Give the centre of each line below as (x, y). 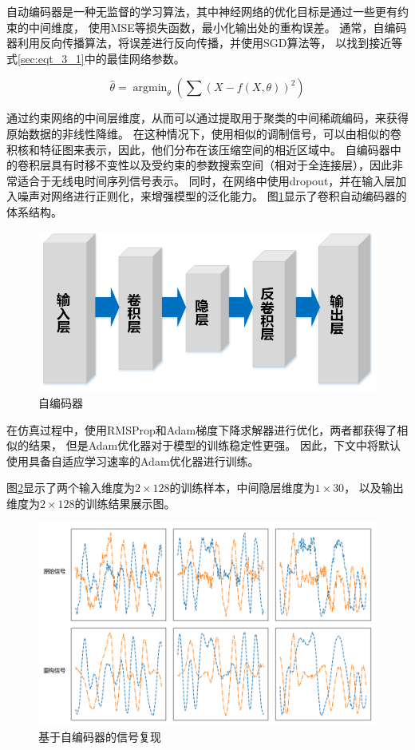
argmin (150, 88)
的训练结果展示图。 (125, 503)
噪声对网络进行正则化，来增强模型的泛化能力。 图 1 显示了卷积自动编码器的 (212, 196)
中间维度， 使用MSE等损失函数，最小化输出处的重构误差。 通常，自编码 (217, 27)
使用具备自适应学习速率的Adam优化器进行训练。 (133, 460)
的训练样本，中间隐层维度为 (242, 488)
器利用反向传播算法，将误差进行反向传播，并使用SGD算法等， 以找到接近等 (205, 43)
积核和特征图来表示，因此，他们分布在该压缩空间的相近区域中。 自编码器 (198, 149)
